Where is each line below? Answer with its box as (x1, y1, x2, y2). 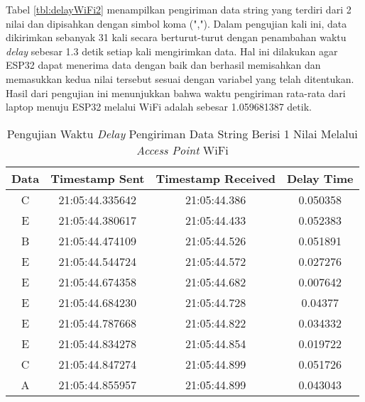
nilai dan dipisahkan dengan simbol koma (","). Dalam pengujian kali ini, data (6, 16, 347, 30)
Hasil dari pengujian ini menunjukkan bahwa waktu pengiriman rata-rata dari (6, 85, 346, 100)
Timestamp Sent (50, 169, 145, 186)
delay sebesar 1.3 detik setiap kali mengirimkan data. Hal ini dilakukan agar (6, 43, 338, 58)
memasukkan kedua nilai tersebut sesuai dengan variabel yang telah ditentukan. (6, 71, 354, 86)
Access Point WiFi (136, 141, 229, 158)
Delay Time (286, 169, 354, 186)
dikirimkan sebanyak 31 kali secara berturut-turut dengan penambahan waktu (6, 30, 347, 45)
